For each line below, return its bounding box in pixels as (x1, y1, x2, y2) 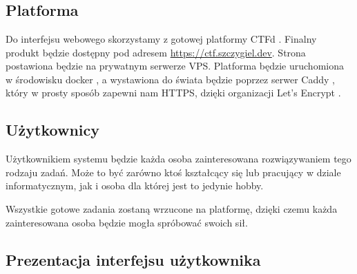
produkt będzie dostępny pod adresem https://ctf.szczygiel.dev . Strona (6, 45, 306, 59)
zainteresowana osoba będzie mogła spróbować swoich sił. (6, 215, 248, 229)
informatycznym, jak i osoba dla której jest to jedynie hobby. (6, 178, 264, 193)
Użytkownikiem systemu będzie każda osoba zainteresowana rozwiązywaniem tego (6, 151, 351, 166)
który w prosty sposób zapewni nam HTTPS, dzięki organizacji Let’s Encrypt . (6, 85, 341, 100)
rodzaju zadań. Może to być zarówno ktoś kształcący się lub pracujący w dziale (6, 165, 341, 179)
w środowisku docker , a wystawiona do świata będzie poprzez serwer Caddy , (6, 72, 335, 86)
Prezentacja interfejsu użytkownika (6, 249, 261, 270)
